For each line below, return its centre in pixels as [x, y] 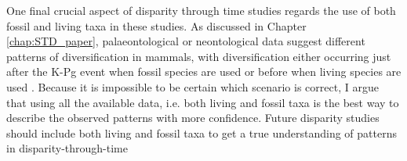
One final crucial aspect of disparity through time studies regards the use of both [201, 10]
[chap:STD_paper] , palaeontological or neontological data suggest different [186, 41]
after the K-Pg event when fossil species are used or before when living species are [204, 72]
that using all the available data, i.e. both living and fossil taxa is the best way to [203, 102]
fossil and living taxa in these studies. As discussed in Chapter [156, 25]
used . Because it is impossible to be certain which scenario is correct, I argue [193, 86]
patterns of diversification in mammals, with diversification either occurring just [199, 56]
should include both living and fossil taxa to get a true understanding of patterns [202, 132]
